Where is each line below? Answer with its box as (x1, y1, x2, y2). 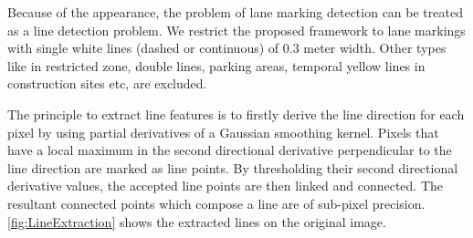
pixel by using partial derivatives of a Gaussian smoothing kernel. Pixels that (7, 122, 439, 141)
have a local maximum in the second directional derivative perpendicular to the (7, 140, 452, 160)
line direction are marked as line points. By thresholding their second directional (7, 158, 458, 177)
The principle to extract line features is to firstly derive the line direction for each (7, 104, 465, 123)
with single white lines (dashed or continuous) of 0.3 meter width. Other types (7, 38, 447, 57)
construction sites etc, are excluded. (7, 74, 207, 93)
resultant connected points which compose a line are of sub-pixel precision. (7, 193, 426, 212)
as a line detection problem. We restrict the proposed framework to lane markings (7, 20, 466, 39)
